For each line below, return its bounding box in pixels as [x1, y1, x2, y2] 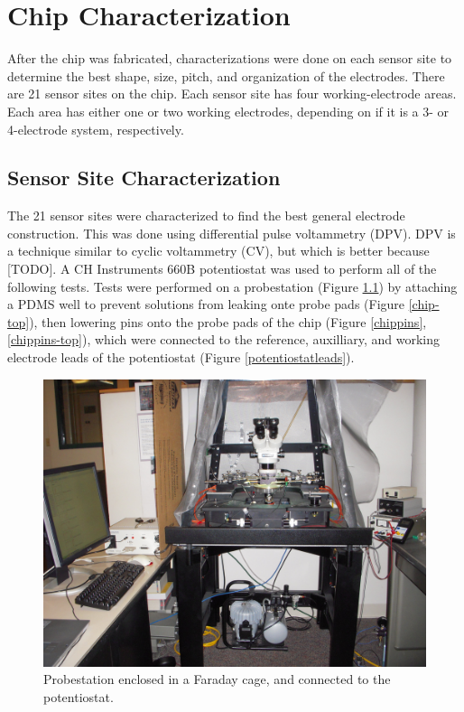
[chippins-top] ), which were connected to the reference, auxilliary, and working [7, 330, 441, 349]
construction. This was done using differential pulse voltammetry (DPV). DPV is [7, 223, 456, 242]
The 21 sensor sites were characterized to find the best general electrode [7, 206, 405, 225]
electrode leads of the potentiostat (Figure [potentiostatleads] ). [7, 348, 355, 367]
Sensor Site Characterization [7, 164, 281, 192]
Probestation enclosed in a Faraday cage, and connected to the [43, 670, 391, 689]
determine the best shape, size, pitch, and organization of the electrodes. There [7, 66, 445, 85]
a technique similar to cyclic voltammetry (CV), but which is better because [7, 241, 430, 260]
